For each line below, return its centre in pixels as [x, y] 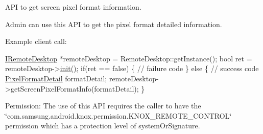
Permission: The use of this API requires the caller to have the [103, 106]
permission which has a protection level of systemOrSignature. [103, 126]
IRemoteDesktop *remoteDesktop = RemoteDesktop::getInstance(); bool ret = [129, 58]
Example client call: [36, 41]
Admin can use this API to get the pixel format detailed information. [114, 24]
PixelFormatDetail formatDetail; [56, 78]
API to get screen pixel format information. [73, 7]
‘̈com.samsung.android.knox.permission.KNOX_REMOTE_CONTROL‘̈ [118, 115]
